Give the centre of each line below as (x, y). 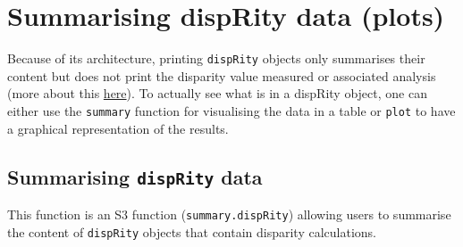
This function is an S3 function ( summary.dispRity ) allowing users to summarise (229, 214)
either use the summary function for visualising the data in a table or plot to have (231, 110)
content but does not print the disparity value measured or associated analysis (222, 75)
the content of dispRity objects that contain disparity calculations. (192, 231)
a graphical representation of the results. (118, 128)
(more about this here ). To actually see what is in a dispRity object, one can (217, 93)
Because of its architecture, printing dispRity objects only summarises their (216, 58)
